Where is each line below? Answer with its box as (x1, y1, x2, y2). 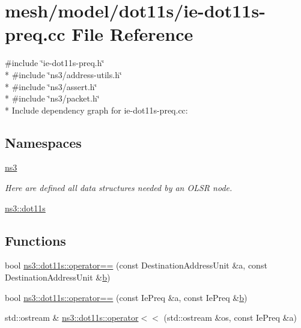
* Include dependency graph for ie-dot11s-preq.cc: (5, 103, 188, 116)
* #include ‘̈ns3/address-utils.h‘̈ (5, 68, 122, 80)
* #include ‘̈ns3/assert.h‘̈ (5, 80, 97, 93)
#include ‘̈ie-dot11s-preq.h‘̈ (5, 56, 105, 69)
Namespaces (5, 133, 82, 151)
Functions (5, 231, 66, 249)
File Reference (71, 22, 193, 46)
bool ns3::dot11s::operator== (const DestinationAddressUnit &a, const (5, 259, 267, 272)
